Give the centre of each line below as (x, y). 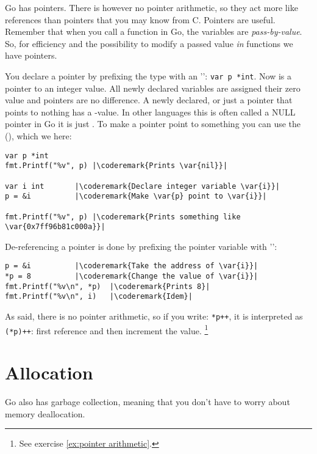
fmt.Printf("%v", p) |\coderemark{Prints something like (123, 217)
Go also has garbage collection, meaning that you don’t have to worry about (148, 402)
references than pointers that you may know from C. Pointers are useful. (140, 19)
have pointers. (31, 55)
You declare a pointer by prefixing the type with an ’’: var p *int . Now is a (148, 75)
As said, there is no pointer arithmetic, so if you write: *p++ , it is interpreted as (154, 316)
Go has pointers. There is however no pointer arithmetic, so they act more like (151, 7)
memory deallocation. (45, 413)
